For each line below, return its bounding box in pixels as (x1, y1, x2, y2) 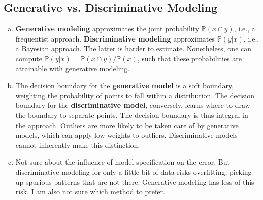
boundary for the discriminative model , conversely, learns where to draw (15, 100, 250, 110)
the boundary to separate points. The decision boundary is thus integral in (15, 109, 248, 120)
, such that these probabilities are (137, 53, 242, 63)
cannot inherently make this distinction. (15, 139, 140, 150)
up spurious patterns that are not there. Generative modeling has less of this (15, 176, 254, 187)
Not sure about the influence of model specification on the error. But (15, 156, 230, 167)
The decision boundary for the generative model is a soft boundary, (15, 80, 234, 91)
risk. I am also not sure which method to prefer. (15, 186, 165, 197)
